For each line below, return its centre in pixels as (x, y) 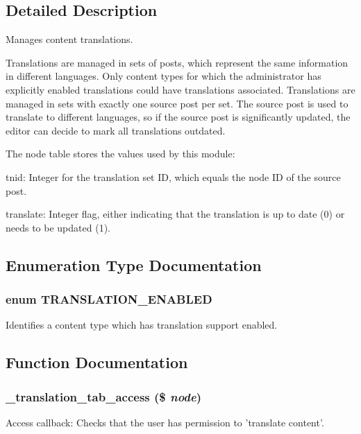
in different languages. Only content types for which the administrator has (163, 76)
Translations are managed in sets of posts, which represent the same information (177, 62)
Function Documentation (97, 362)
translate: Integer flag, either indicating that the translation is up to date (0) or (175, 214)
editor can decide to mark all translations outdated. (116, 130)
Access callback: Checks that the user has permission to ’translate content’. (165, 422)
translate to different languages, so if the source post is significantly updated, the (178, 117)
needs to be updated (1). (58, 227)
